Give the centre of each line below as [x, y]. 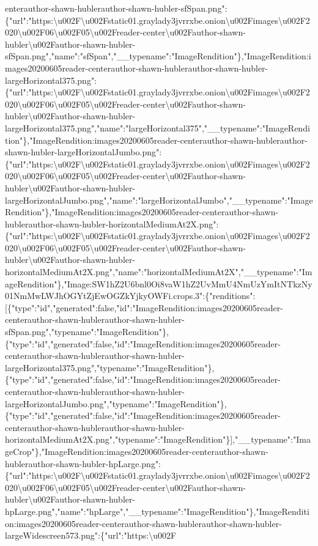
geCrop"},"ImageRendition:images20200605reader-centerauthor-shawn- [137, 451]
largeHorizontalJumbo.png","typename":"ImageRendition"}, [116, 403]
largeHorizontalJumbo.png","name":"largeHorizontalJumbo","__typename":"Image [159, 200]
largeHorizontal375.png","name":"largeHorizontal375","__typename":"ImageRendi [157, 127]
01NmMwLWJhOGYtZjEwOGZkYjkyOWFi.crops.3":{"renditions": [130, 296]
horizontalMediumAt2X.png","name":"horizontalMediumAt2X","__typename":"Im [159, 272]
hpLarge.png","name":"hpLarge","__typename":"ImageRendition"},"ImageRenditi [157, 511]
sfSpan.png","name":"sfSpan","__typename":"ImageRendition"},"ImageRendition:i [158, 56]
